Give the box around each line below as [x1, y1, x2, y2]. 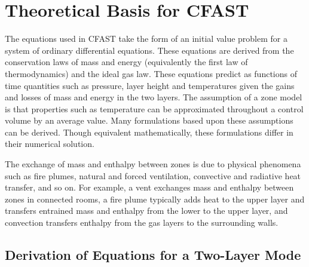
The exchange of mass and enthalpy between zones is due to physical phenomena [5, 158, 301, 170]
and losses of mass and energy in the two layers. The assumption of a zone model [5, 91, 302, 103]
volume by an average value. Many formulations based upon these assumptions [5, 114, 293, 127]
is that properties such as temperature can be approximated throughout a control [5, 102, 304, 115]
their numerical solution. [5, 137, 94, 150]
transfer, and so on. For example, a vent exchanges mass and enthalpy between [5, 181, 294, 194]
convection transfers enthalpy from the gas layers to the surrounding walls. [5, 216, 279, 229]
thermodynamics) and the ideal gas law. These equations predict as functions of [5, 67, 297, 79]
